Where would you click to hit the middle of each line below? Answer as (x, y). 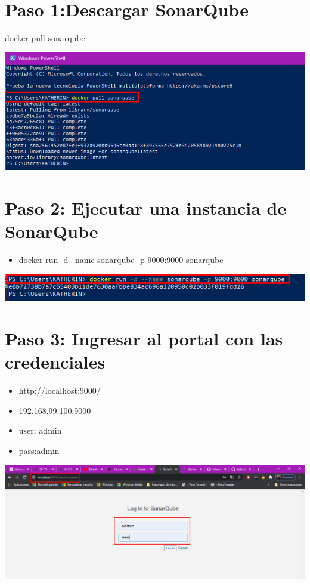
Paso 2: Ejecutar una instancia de (146, 207)
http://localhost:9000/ (60, 390)
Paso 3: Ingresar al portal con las (144, 339)
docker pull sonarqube (45, 38)
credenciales (55, 362)
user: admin (40, 430)
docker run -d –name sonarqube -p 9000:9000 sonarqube (121, 259)
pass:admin (39, 450)
